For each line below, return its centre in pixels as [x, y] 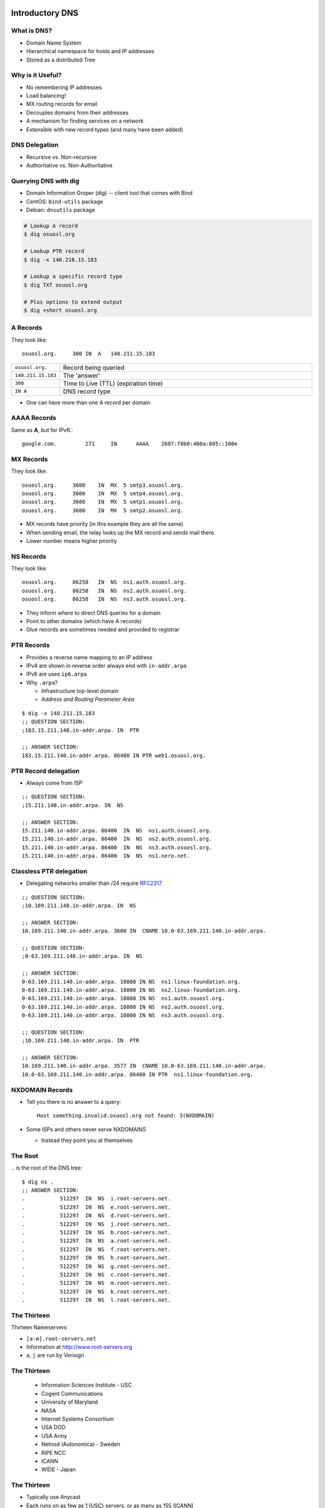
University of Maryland [70, 1402]
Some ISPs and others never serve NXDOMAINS [86, 1129]
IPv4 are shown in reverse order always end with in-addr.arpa [106, 665]
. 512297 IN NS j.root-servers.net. [97, 1224]
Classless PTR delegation [49, 871]
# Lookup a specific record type [73, 277]
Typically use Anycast [53, 1497]
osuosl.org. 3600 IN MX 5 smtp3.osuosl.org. [103, 485]
